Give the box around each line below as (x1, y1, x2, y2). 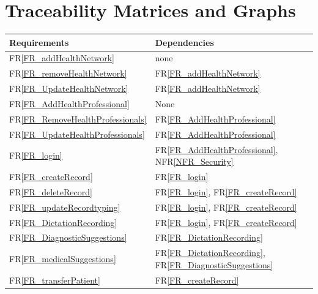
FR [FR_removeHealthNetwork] (9, 67, 127, 80)
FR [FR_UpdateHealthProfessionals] (9, 127, 145, 140)
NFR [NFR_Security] (155, 155, 234, 168)
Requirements (9, 36, 69, 48)
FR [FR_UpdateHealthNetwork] (9, 82, 128, 95)
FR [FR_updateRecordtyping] (9, 200, 120, 213)
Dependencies (155, 36, 214, 48)
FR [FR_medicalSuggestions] (9, 252, 116, 265)
